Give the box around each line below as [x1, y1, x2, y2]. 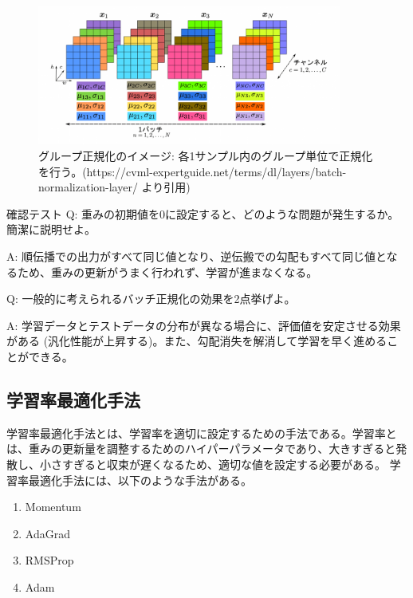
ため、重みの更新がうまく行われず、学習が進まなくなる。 [17, 263, 318, 280]
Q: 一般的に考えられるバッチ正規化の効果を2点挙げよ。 [6, 290, 296, 307]
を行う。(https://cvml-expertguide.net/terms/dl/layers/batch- [38, 163, 347, 179]
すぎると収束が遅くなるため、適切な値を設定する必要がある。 [61, 455, 386, 472]
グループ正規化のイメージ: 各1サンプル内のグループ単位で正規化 [38, 148, 373, 164]
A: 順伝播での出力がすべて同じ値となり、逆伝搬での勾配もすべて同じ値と [6, 248, 387, 265]
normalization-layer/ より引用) [38, 179, 191, 195]
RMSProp [25, 552, 74, 568]
